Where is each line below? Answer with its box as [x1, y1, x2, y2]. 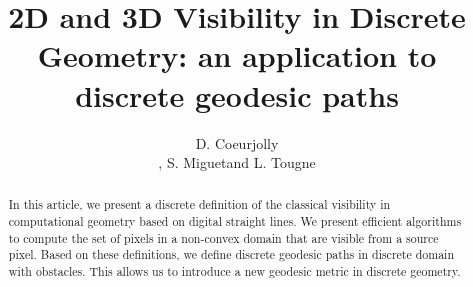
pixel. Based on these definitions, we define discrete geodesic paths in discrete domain [8, 246, 455, 263]
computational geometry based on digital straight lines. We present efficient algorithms [8, 213, 462, 230]
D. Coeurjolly [195, 132, 279, 153]
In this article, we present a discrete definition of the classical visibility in [8, 196, 391, 213]
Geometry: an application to [37, 35, 437, 76]
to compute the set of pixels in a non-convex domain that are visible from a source [8, 229, 439, 246]
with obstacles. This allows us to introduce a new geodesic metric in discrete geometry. [8, 263, 461, 280]
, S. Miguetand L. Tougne [158, 152, 316, 173]
